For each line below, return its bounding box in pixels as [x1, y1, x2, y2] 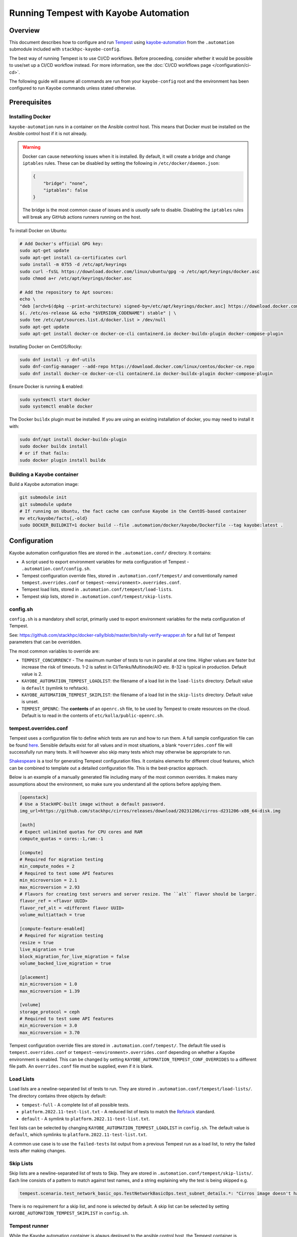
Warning [22, 144, 41, 150]
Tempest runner [9, 1222, 49, 1229]
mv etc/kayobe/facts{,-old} [19, 515, 88, 521]
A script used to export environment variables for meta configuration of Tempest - [21, 559, 189, 565]
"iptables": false [43, 187, 88, 193]
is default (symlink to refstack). [21, 685, 89, 691]
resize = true [19, 940, 54, 945]
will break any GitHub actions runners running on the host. [22, 214, 142, 220]
